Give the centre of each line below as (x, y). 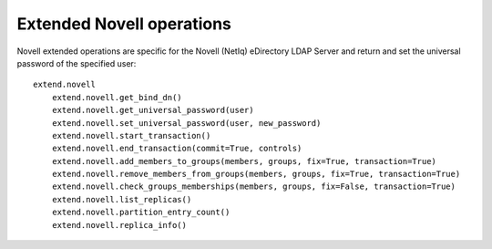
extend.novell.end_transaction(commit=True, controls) (177, 149)
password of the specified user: (77, 63)
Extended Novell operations (124, 24)
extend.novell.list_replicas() (122, 199)
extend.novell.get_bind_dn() (117, 97)
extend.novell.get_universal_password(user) (153, 110)
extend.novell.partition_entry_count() (141, 213)
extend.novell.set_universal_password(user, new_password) (186, 123)
